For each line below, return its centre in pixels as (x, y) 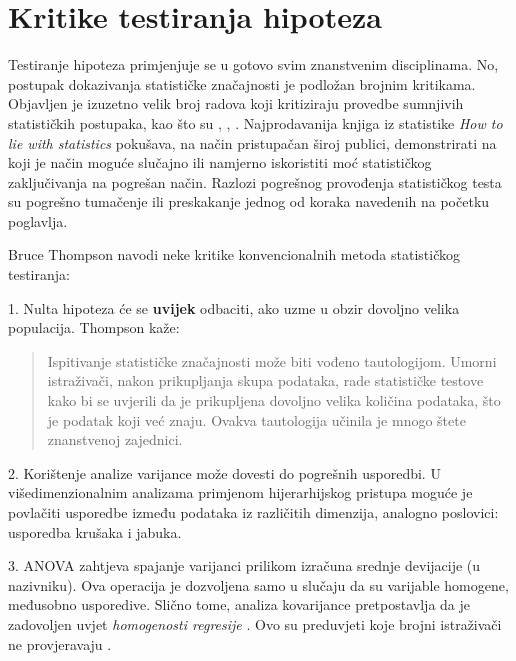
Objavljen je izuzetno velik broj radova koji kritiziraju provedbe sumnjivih (236, 103)
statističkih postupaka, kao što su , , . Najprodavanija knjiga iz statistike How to (255, 122)
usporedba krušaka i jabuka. (95, 531)
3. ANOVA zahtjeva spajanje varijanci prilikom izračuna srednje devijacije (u (244, 565)
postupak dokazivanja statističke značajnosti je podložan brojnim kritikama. (242, 83)
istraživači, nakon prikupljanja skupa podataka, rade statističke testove (265, 380)
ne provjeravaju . (60, 643)
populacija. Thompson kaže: (94, 327)
